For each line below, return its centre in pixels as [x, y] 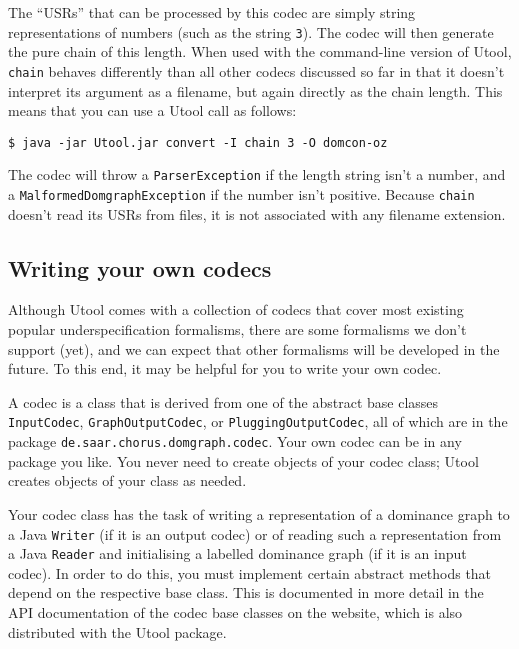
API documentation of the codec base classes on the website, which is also [235, 612]
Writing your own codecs [140, 267]
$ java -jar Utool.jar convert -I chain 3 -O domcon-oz [198, 142]
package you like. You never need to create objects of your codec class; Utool [243, 460]
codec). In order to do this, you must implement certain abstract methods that [250, 572]
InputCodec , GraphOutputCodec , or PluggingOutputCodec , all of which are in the [258, 421]
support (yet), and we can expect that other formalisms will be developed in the [254, 348]
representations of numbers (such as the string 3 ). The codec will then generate [251, 31]
